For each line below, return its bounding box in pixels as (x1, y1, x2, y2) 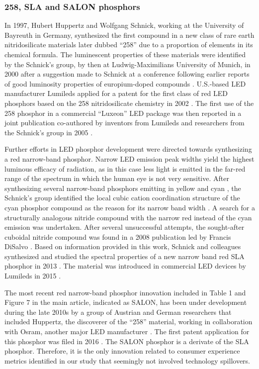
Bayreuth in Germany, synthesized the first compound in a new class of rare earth (4, 29, 255, 40)
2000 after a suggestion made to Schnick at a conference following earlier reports (4, 69, 250, 79)
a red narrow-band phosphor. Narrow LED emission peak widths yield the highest (4, 153, 255, 164)
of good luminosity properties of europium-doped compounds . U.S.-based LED (4, 78, 246, 89)
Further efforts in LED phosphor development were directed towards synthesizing (4, 144, 252, 154)
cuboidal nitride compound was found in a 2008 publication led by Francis (4, 231, 231, 242)
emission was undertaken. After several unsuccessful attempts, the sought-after (4, 222, 245, 232)
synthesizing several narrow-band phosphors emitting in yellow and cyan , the (4, 183, 241, 193)
